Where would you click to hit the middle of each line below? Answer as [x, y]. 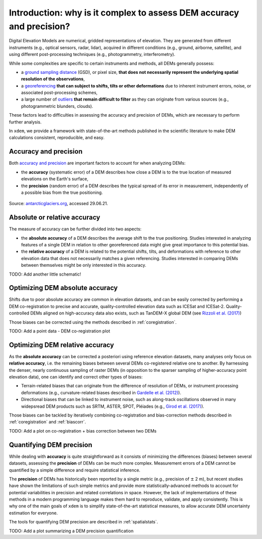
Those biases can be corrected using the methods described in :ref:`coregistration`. [93, 322]
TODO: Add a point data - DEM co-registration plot [59, 331]
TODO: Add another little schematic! [45, 274]
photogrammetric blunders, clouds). [57, 106]
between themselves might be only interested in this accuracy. [84, 265]
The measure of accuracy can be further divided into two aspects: [75, 229]
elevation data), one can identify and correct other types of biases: [76, 377]
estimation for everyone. [33, 513]
